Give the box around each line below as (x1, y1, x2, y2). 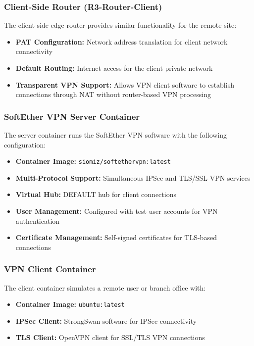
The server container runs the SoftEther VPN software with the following (4, 130, 227, 140)
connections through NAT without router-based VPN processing (15, 89, 211, 99)
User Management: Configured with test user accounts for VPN (15, 206, 218, 216)
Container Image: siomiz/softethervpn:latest (15, 156, 171, 166)
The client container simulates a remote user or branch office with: (4, 282, 206, 293)
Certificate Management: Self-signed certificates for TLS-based (15, 232, 217, 243)
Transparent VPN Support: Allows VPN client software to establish (15, 79, 234, 90)
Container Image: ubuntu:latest (15, 299, 125, 309)
